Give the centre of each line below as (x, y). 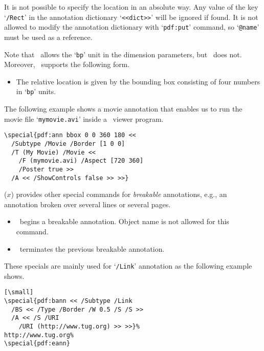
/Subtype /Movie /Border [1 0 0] (68, 144)
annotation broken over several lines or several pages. (87, 204)
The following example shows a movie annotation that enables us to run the (123, 108)
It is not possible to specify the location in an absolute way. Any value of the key (131, 7)
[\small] (19, 292)
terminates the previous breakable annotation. (92, 248)
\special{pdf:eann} (37, 344)
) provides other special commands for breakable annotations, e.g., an (119, 194)
